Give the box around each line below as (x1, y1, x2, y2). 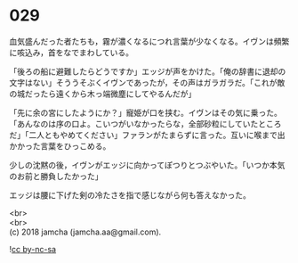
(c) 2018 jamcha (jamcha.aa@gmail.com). (9, 226, 162, 237)
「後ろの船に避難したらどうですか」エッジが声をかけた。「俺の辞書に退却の (9, 66, 286, 77)
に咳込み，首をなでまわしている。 (9, 46, 134, 58)
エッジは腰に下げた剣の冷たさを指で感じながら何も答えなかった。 (9, 189, 251, 201)
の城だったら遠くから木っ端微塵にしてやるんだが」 (9, 88, 197, 99)
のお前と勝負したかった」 (9, 170, 103, 181)
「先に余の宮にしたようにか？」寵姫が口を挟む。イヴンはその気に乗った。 (9, 107, 282, 118)
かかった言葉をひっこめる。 (9, 140, 111, 152)
